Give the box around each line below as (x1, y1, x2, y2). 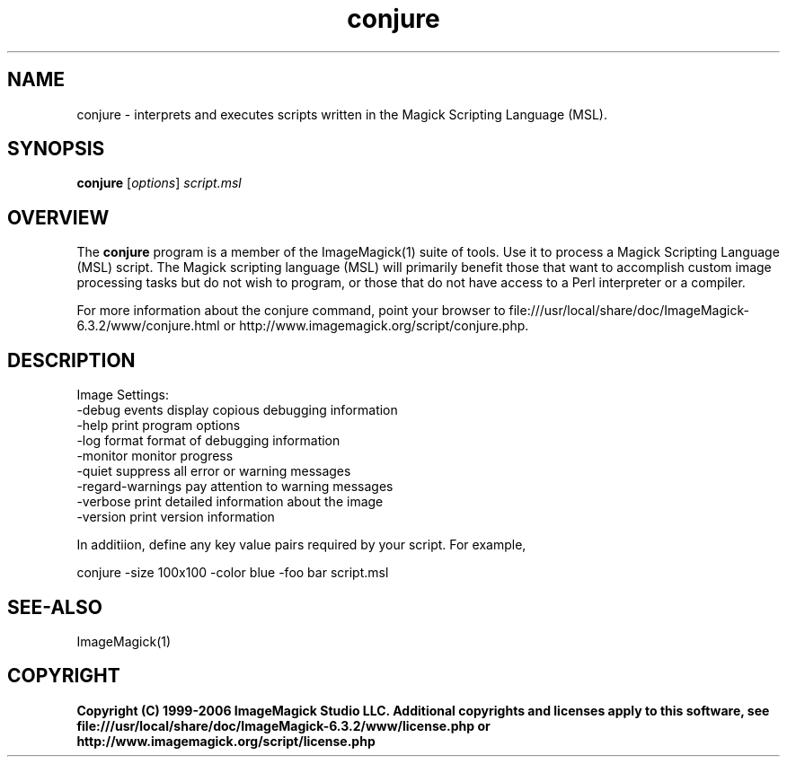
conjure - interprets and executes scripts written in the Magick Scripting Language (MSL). (76, 106, 607, 122)
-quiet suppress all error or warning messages (76, 463, 351, 479)
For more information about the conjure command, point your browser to (76, 303, 506, 319)
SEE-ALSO (7, 595, 102, 619)
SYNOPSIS (7, 137, 105, 161)
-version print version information (76, 509, 275, 525)
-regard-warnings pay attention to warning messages (76, 479, 393, 495)
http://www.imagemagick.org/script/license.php (76, 733, 376, 749)
